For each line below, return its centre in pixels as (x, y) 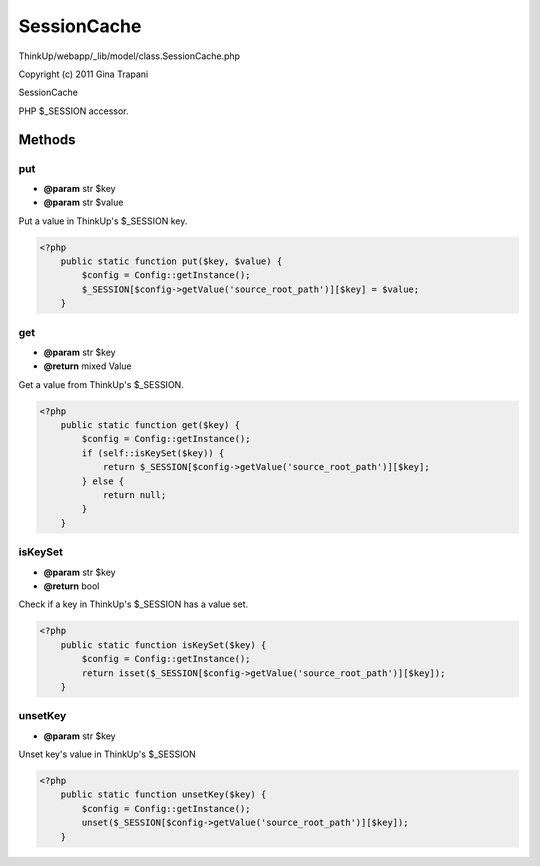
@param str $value (83, 202)
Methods (47, 139)
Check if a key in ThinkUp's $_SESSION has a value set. (133, 604)
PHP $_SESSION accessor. (73, 111)
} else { (103, 481)
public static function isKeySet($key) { (163, 644)
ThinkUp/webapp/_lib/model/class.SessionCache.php (129, 56)
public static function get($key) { (150, 425)
